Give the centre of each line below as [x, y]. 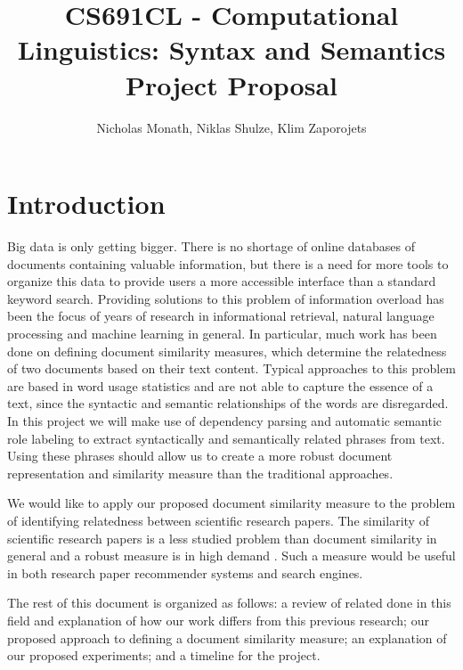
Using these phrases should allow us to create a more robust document [200, 456]
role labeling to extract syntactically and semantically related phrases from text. [226, 438]
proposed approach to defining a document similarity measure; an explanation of [227, 637]
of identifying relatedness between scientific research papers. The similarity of [218, 520]
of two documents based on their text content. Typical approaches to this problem [232, 368]
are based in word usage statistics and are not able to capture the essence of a [220, 385]
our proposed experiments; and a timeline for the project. [164, 655]
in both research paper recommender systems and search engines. [185, 572]
